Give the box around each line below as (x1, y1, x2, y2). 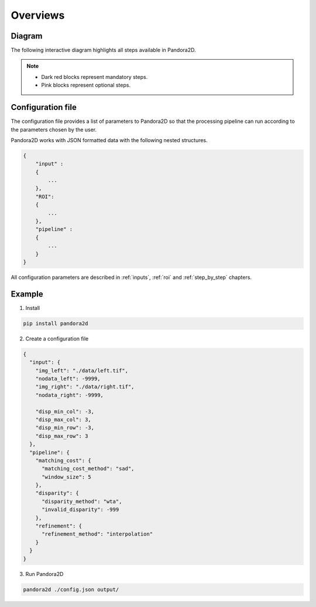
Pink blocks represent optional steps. (41, 82, 131, 89)
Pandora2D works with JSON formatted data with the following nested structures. (11, 136, 208, 143)
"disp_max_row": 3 (35, 433, 88, 439)
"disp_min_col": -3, (35, 408, 95, 415)
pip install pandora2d (23, 320, 88, 327)
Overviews (11, 9, 65, 22)
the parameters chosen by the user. (11, 126, 97, 133)
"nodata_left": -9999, (35, 375, 101, 382)
